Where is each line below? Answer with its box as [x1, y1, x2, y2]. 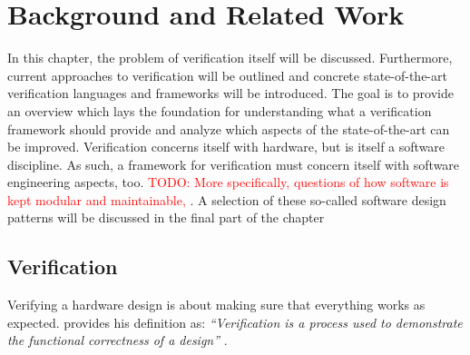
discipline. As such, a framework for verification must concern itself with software [7, 154, 460, 173]
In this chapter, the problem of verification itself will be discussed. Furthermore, [7, 48, 453, 67]
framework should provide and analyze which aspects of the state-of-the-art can [7, 119, 450, 138]
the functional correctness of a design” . [7, 330, 228, 350]
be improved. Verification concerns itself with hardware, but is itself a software [7, 137, 446, 156]
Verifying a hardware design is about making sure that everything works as [7, 295, 426, 314]
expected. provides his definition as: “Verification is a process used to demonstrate [7, 312, 463, 331]
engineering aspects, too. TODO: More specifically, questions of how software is [7, 173, 449, 192]
